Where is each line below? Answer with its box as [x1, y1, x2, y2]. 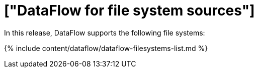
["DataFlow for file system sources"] [4, 2, 255, 19]
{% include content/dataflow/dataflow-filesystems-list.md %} [4, 43, 208, 52]
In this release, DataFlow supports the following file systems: [4, 28, 205, 37]
